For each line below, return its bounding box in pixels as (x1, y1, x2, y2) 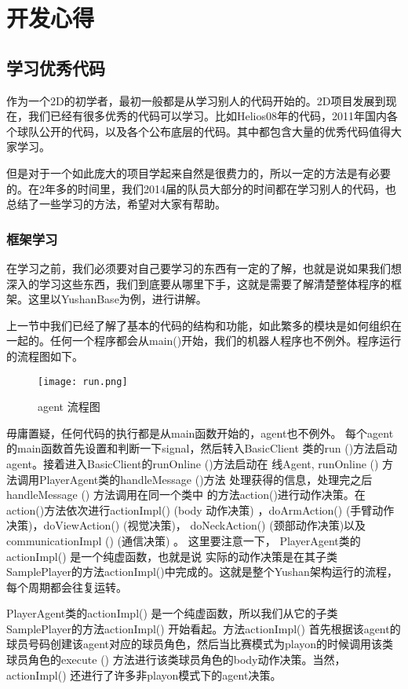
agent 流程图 (38, 398, 100, 415)
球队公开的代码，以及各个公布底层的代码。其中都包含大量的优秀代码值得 (16, 123, 391, 139)
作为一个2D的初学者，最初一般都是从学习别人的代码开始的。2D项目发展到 (6, 92, 386, 108)
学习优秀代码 (6, 55, 105, 79)
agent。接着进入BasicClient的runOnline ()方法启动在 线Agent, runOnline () (6, 455, 379, 471)
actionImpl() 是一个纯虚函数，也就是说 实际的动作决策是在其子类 (6, 548, 337, 564)
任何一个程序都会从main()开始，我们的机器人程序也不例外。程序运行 (49, 332, 402, 349)
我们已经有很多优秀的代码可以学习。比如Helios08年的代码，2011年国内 (27, 108, 388, 124)
